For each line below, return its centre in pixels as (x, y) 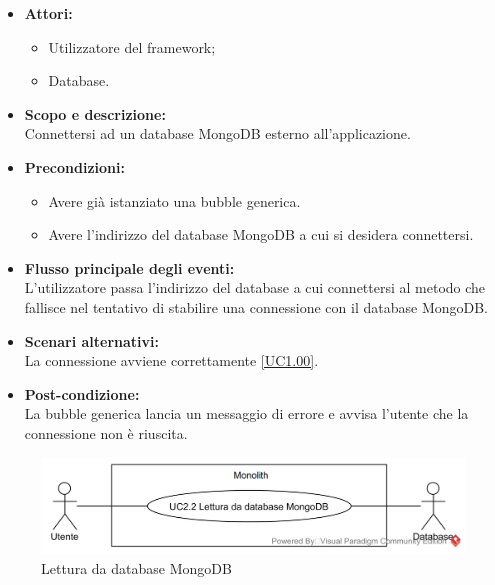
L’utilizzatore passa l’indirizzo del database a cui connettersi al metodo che (255, 287)
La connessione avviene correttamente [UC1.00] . (171, 360)
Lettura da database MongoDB (136, 567)
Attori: (48, 13)
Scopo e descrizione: (95, 113)
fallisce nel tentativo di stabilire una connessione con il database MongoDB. (256, 306)
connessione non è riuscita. (106, 432)
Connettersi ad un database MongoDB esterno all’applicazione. (217, 133)
